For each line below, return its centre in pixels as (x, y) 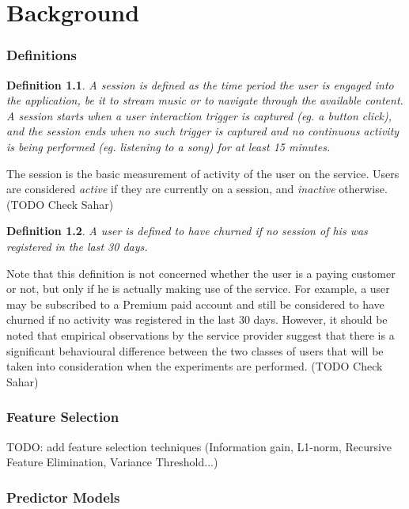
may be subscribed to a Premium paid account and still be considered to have (195, 304)
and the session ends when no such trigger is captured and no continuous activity (203, 131)
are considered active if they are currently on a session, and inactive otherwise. (197, 189)
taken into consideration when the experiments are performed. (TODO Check (195, 366)
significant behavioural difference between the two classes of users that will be (195, 350)
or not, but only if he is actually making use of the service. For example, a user (198, 289)
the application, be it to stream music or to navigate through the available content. (205, 100)
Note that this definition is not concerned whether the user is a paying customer (201, 273)
